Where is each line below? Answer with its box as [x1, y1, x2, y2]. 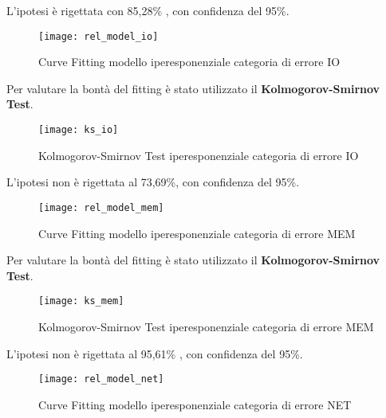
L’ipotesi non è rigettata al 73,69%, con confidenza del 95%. [6, 174, 300, 190]
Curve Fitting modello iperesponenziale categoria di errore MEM [38, 225, 356, 241]
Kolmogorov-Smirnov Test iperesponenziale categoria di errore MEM [38, 318, 374, 334]
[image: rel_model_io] [38, 30, 159, 42]
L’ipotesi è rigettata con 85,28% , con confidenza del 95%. [6, 2, 289, 18]
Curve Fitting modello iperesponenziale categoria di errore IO [38, 53, 341, 70]
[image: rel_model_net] [38, 373, 164, 385]
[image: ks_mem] [38, 295, 124, 307]
